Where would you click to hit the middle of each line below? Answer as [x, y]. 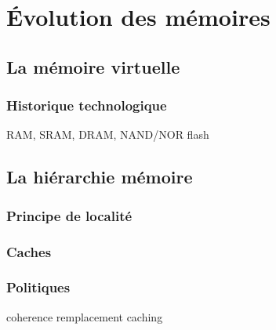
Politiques [38, 287]
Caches [29, 251]
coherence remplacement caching [85, 316]
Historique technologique [87, 105]
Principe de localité [69, 215]
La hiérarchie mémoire [100, 177]
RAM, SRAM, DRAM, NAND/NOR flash [108, 134]
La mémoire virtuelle [93, 66]
